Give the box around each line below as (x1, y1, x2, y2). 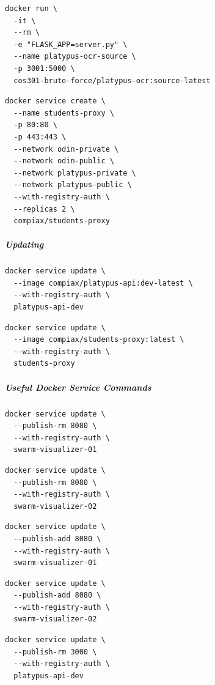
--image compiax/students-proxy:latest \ (13, 335, 184, 344)
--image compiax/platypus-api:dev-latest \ (13, 278, 193, 287)
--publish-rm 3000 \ (13, 647, 97, 656)
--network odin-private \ (13, 144, 119, 154)
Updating (5, 238, 44, 251)
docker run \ (5, 4, 57, 13)
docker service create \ (5, 97, 106, 106)
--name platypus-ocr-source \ (13, 52, 136, 61)
